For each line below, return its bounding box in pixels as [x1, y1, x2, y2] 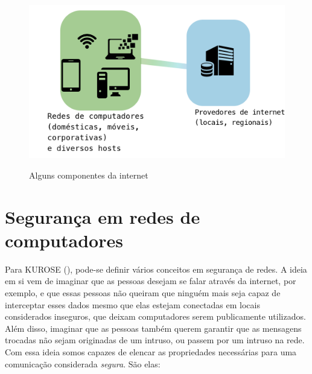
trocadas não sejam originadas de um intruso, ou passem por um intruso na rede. [5, 334, 305, 346]
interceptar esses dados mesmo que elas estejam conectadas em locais [5, 298, 260, 311]
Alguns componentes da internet [29, 168, 148, 181]
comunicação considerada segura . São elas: [5, 357, 161, 370]
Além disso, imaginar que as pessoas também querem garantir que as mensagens [5, 322, 302, 334]
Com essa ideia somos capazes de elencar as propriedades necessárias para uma [5, 346, 297, 358]
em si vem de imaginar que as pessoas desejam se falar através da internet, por [5, 274, 296, 287]
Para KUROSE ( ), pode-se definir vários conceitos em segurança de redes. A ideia [5, 262, 307, 275]
